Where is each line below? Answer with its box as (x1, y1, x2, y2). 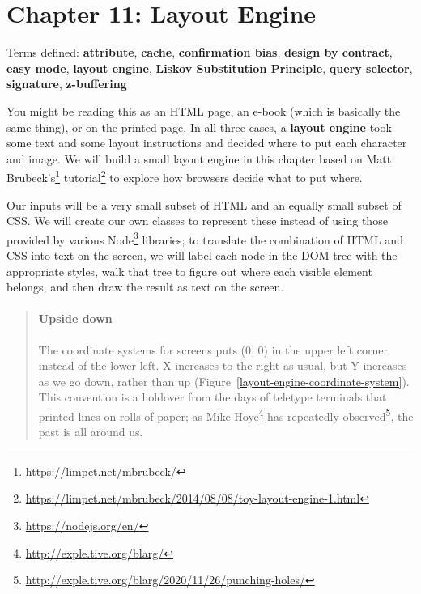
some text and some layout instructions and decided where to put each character (6, 134, 407, 151)
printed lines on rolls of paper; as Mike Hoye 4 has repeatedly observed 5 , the (38, 405, 414, 424)
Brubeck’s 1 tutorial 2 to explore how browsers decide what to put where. (6, 167, 363, 185)
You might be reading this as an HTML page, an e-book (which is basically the (6, 102, 401, 119)
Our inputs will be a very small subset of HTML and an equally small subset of (6, 196, 402, 213)
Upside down (38, 310, 113, 327)
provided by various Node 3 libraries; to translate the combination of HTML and (6, 228, 403, 248)
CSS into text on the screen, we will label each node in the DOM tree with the (6, 246, 398, 263)
